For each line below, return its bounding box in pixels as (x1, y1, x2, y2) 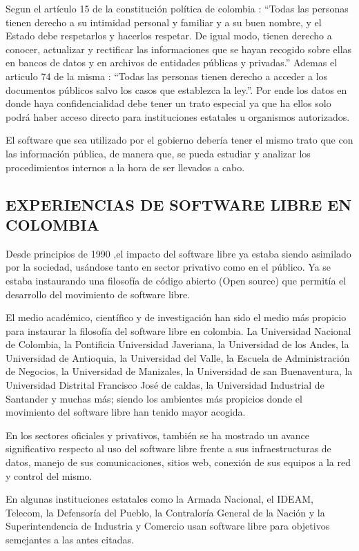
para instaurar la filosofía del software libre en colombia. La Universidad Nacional (6, 323, 351, 338)
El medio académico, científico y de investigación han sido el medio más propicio (6, 310, 347, 325)
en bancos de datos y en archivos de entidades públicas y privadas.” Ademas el (6, 55, 338, 70)
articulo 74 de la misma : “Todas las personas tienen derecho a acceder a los (6, 68, 328, 83)
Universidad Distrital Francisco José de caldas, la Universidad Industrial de (6, 378, 324, 392)
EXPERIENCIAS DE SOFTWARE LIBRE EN (6, 193, 352, 215)
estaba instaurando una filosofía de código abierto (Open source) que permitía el (6, 273, 347, 287)
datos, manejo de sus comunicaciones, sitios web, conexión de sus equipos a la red (6, 455, 351, 470)
